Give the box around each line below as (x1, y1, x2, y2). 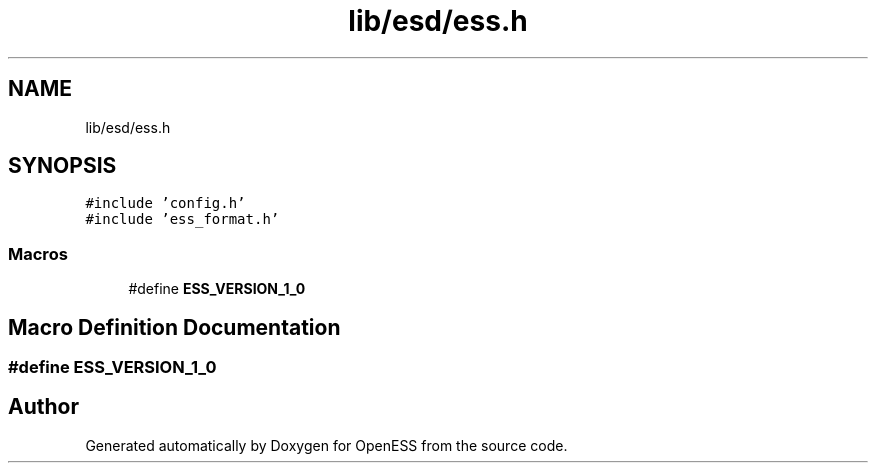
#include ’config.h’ (85, 195, 246, 212)
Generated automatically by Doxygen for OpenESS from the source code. (85, 436, 568, 454)
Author (8, 394, 79, 420)
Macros (8, 243, 68, 264)
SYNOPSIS (8, 153, 117, 179)
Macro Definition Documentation (8, 314, 341, 340)
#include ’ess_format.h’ (85, 211, 280, 228)
